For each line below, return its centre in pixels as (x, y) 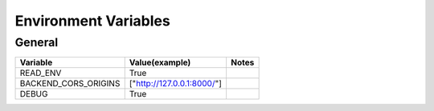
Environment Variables (92, 21)
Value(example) (160, 62)
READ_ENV (41, 73)
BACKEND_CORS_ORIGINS (70, 84)
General (37, 42)
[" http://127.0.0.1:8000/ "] (176, 84)
